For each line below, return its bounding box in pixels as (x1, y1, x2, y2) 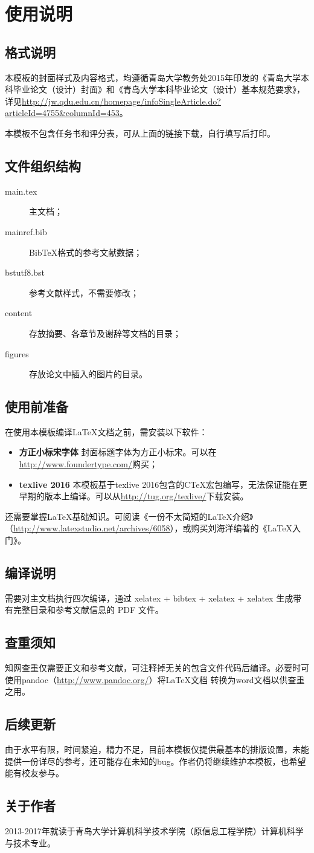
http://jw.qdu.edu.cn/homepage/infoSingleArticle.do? (22, 94, 221, 107)
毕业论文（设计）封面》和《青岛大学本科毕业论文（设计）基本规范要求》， (13, 83, 305, 96)
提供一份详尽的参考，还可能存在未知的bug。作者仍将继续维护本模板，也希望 (5, 754, 306, 767)
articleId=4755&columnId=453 (5, 106, 120, 119)
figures (5, 347, 29, 360)
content (5, 306, 33, 319)
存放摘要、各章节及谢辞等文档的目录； (29, 326, 181, 339)
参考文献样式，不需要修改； (29, 286, 139, 299)
